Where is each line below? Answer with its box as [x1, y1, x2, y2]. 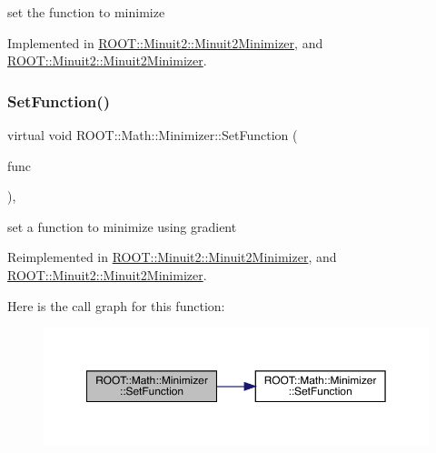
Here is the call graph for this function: [7, 296, 225, 315]
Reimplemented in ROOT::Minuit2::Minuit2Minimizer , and [7, 247, 337, 267]
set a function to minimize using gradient [7, 216, 237, 236]
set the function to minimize [7, 3, 165, 21]
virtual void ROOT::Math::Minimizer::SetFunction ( [7, 126, 298, 144]
